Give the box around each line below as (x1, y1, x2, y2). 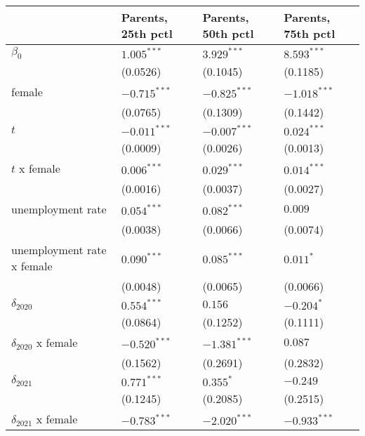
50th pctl (202, 25, 254, 41)
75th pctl (284, 25, 336, 41)
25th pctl (121, 25, 173, 41)
